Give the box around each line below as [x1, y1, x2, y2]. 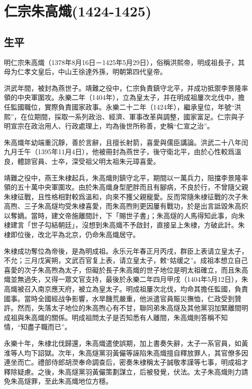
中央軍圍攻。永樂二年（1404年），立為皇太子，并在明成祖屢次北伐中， [17, 92, 238, 102]
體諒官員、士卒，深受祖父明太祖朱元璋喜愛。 [17, 156, 160, 166]
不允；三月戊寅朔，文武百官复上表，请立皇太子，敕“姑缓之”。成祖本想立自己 [4, 255, 248, 265]
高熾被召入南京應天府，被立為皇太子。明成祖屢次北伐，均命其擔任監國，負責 [4, 284, 248, 294]
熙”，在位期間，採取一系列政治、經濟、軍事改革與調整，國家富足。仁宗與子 [4, 111, 245, 121]
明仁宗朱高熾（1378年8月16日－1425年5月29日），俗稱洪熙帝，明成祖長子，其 [4, 57, 245, 67]
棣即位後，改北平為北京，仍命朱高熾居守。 [4, 229, 140, 240]
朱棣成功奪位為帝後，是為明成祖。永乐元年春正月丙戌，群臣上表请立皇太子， [4, 245, 248, 256]
